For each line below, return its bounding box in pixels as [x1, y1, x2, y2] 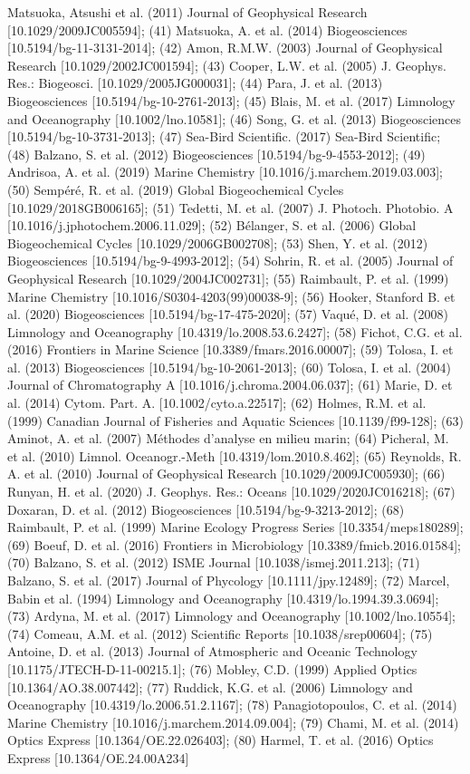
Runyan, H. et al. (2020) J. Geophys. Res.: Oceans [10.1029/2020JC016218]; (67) [7, 482, 456, 501]
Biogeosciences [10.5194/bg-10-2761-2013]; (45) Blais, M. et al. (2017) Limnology [7, 91, 456, 110]
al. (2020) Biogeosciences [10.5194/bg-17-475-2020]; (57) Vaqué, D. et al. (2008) [7, 305, 449, 324]
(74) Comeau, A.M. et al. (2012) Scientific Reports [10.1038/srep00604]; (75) [7, 624, 433, 643]
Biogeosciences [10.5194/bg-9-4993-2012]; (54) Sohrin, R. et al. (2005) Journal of [7, 251, 454, 270]
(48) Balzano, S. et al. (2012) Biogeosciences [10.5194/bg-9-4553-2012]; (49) [7, 144, 426, 163]
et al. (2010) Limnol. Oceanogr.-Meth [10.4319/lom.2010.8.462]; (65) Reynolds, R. [7, 446, 462, 465]
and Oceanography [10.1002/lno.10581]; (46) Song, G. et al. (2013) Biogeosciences [7, 109, 461, 128]
